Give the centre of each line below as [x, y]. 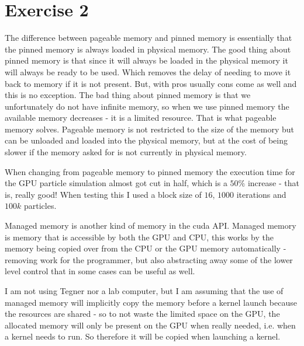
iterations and [261, 194]
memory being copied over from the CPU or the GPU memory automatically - [146, 248]
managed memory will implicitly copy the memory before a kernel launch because [151, 302]
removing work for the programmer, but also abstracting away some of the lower [149, 259]
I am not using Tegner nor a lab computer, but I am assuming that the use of [144, 291]
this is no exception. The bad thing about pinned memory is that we [128, 95]
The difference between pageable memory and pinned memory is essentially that [148, 38]
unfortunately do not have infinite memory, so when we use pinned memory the [147, 106]
